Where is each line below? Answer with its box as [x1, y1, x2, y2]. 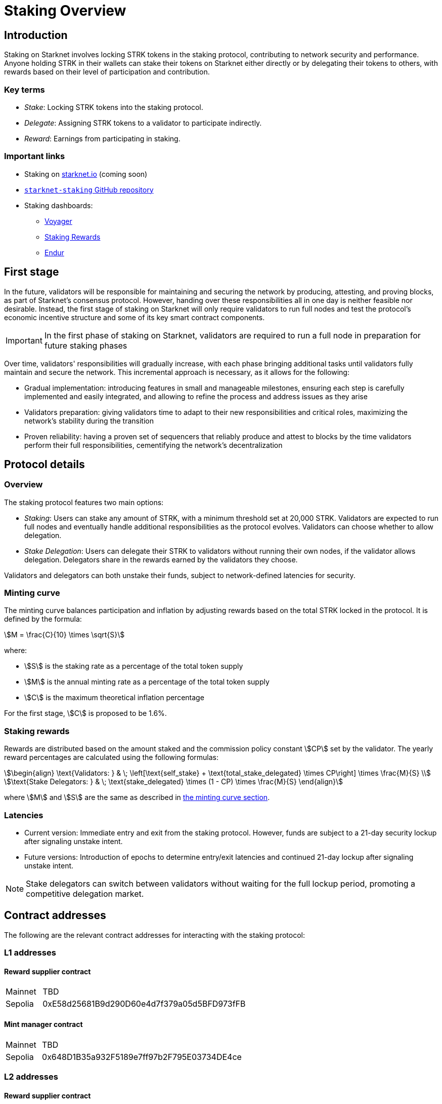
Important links [4, 151, 65, 162]
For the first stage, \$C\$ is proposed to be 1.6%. [4, 709, 167, 718]
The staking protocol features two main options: [4, 498, 164, 507]
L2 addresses [4, 1072, 58, 1082]
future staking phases [44, 340, 127, 351]
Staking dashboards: [24, 201, 93, 210]
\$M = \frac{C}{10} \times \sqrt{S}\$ [4, 630, 125, 639]
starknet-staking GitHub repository [24, 185, 154, 194]
